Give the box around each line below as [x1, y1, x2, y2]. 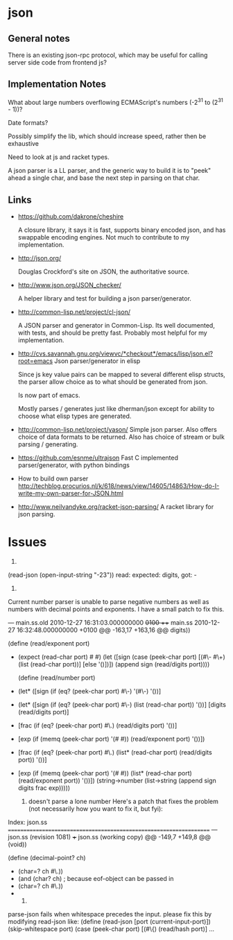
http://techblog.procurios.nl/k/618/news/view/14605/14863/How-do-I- [17, 482, 220, 490]
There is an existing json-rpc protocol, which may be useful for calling [8, 51, 208, 59]
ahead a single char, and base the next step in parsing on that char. [8, 174, 200, 182]
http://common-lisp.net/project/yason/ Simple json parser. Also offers [17, 426, 217, 434]
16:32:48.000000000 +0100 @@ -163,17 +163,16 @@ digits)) [17, 626, 191, 635]
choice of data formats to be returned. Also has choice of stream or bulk [17, 433, 225, 442]
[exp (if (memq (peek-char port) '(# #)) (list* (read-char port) [17, 769, 193, 778]
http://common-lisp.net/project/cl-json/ [17, 308, 131, 317]
